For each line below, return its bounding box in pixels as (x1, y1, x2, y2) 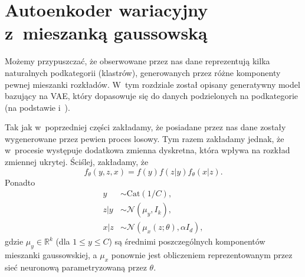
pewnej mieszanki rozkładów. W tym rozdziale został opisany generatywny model (5, 78, 300, 90)
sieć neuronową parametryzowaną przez (5, 260, 147, 273)
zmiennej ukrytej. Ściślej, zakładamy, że (5, 156, 149, 168)
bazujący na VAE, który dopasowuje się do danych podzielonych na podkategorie (5, 90, 299, 102)
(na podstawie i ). (5, 101, 70, 113)
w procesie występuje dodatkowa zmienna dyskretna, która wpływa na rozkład (5, 144, 290, 156)
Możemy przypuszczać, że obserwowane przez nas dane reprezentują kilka (5, 55, 270, 67)
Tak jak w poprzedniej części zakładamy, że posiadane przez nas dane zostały (5, 121, 286, 133)
